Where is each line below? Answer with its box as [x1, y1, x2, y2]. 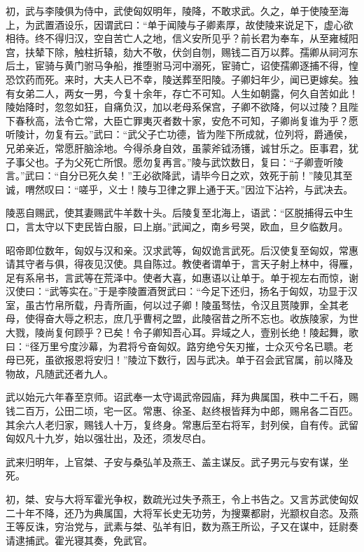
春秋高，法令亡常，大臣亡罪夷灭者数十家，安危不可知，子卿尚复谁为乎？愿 [15, 113, 358, 127]
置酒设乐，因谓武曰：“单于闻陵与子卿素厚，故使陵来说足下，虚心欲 [44, 17, 353, 32]
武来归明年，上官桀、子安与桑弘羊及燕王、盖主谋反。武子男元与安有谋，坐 [6, 454, 349, 469]
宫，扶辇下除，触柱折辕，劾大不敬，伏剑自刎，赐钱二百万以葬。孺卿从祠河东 [6, 44, 358, 59]
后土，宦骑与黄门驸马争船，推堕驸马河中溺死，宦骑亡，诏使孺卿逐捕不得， [6, 58, 349, 73]
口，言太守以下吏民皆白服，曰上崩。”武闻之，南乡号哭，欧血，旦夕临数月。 [6, 219, 349, 233]
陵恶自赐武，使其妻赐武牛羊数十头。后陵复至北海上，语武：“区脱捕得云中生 [6, 205, 353, 220]
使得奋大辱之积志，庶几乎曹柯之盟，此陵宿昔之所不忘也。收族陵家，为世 [24, 311, 358, 326]
